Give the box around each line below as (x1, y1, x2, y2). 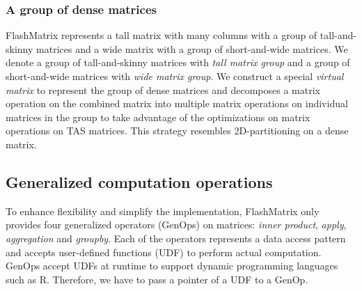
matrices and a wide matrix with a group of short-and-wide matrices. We (36, 41, 348, 56)
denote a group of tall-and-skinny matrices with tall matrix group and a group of (6, 55, 350, 70)
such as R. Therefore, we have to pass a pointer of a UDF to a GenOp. (6, 272, 308, 286)
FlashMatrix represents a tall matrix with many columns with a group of (6, 28, 317, 42)
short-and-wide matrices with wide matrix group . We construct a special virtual (6, 69, 344, 83)
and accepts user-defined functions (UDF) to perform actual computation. (6, 244, 322, 259)
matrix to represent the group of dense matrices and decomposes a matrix (6, 82, 320, 97)
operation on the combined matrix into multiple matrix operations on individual (6, 96, 348, 111)
